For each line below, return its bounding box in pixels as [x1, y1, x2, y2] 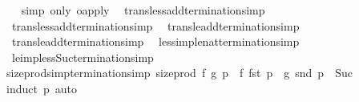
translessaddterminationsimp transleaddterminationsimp [11, 17, 300, 34]
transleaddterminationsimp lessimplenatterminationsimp [11, 33, 300, 50]
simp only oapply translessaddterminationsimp [21, 2, 265, 18]
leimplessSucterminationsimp [11, 48, 154, 65]
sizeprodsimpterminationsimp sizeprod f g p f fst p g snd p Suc [6, 64, 353, 81]
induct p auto [6, 80, 77, 96]
